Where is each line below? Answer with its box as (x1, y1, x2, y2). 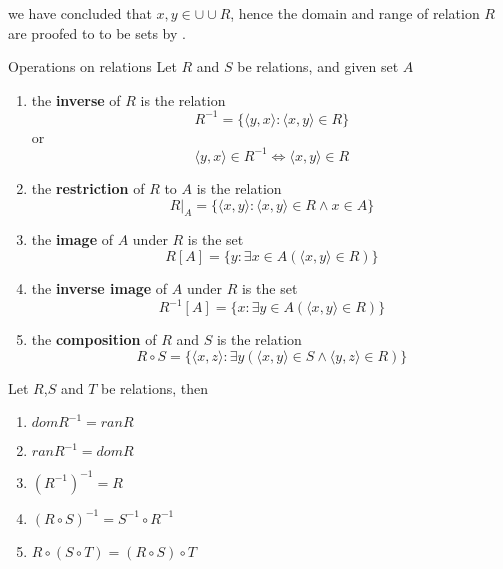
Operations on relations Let (8, 56, 177, 77)
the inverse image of (31, 277, 168, 298)
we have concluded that (8, 3, 152, 23)
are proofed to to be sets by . (8, 22, 186, 43)
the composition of (31, 329, 157, 350)
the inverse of (31, 89, 121, 110)
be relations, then (100, 377, 209, 398)
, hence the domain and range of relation (230, 3, 480, 23)
